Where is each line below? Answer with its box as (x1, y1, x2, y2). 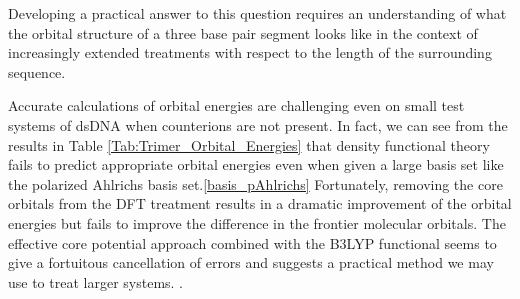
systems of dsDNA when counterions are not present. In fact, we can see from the (8, 114, 508, 135)
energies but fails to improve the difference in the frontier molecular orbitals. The (8, 212, 506, 233)
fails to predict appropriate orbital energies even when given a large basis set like (8, 154, 504, 175)
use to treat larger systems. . (8, 271, 183, 292)
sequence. (8, 61, 66, 82)
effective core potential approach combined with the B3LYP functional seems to (8, 232, 497, 253)
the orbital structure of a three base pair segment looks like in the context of (8, 22, 478, 43)
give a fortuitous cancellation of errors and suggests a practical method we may (8, 252, 494, 273)
